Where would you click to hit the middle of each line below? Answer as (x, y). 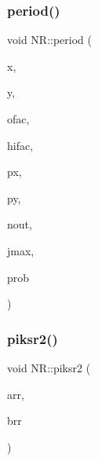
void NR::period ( (49, 40)
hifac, (20, 145)
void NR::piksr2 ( (49, 367)
